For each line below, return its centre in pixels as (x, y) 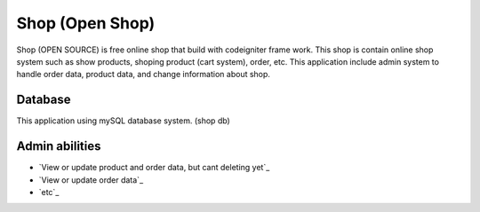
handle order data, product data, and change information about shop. (144, 75)
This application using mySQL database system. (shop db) (123, 121)
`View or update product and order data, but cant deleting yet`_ (154, 168)
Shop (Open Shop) (86, 23)
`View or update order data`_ (91, 180)
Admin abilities (59, 146)
